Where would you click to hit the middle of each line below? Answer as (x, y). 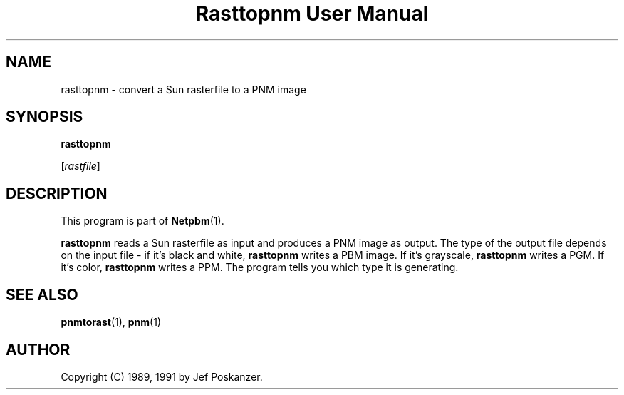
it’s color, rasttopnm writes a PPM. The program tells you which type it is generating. (260, 267)
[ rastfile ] (80, 166)
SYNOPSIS (45, 117)
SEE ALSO (42, 294)
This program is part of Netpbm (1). (142, 221)
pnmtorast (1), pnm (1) (111, 322)
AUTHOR (38, 349)
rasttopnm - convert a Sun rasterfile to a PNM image (183, 89)
